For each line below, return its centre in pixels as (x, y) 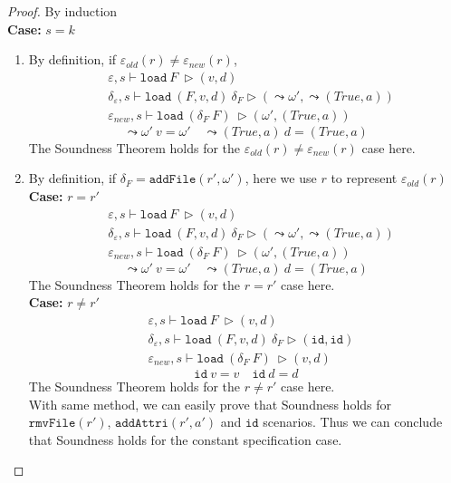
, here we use (281, 178)
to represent (364, 178)
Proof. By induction (62, 11)
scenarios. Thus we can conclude (353, 422)
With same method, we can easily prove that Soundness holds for (210, 404)
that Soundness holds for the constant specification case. (185, 439)
